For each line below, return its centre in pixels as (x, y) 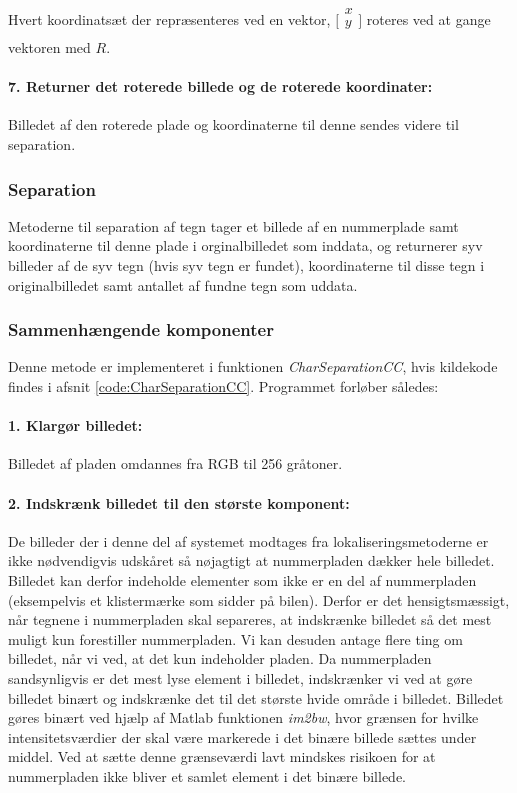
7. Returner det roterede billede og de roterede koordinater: (220, 86)
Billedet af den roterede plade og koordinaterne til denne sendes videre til (233, 124)
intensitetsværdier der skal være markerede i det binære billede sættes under (242, 736)
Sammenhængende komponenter (141, 329)
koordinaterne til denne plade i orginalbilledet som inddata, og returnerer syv (245, 245)
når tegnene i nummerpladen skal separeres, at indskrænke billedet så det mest (250, 619)
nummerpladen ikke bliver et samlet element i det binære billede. (207, 775)
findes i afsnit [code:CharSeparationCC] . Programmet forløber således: (223, 386)
